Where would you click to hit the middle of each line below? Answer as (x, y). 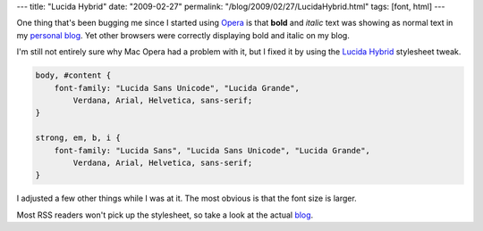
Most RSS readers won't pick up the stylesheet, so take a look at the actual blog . (165, 215)
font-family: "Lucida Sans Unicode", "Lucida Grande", (177, 88)
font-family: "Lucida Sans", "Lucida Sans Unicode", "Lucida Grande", (212, 150)
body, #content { (73, 75)
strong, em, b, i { (78, 138)
